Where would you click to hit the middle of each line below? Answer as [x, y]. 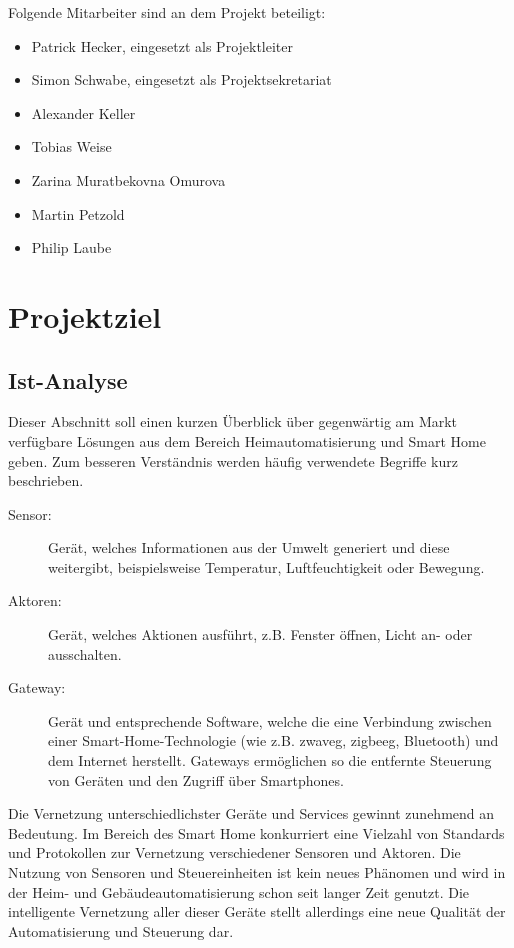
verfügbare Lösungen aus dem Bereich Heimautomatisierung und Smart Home [247, 440]
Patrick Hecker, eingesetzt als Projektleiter [162, 45]
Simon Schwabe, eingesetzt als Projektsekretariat [181, 79]
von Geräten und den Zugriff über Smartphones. [196, 779]
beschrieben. [46, 480]
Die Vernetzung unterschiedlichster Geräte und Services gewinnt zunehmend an [251, 813]
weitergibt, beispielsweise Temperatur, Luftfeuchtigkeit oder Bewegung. [266, 566]
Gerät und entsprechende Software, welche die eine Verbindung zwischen [270, 720]
